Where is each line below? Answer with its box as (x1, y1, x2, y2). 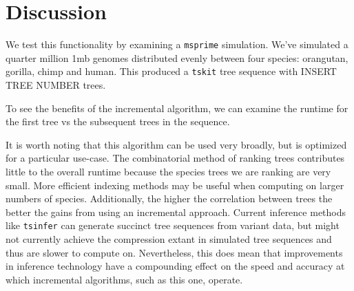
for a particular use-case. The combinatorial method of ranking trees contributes (6, 151, 345, 165)
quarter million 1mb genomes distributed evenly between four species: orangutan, (6, 50, 348, 65)
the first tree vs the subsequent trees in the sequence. (6, 114, 230, 129)
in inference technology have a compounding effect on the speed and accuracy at (6, 259, 345, 273)
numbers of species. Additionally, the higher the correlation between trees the (6, 191, 333, 206)
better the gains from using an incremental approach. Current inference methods (6, 204, 346, 219)
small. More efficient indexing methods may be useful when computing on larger (6, 177, 344, 192)
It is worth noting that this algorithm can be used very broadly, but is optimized (6, 137, 347, 151)
